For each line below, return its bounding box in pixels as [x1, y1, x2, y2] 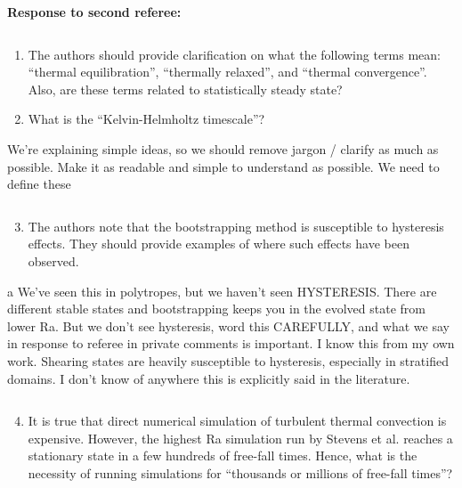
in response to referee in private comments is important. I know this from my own [7, 334, 455, 353]
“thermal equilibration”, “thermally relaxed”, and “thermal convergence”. [28, 62, 427, 81]
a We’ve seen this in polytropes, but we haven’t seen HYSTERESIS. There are [7, 281, 437, 300]
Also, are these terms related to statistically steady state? [28, 79, 343, 98]
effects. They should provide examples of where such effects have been [28, 234, 409, 253]
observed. [28, 251, 79, 270]
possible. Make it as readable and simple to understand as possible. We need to [7, 157, 440, 175]
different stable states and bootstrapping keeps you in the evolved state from [7, 299, 426, 318]
